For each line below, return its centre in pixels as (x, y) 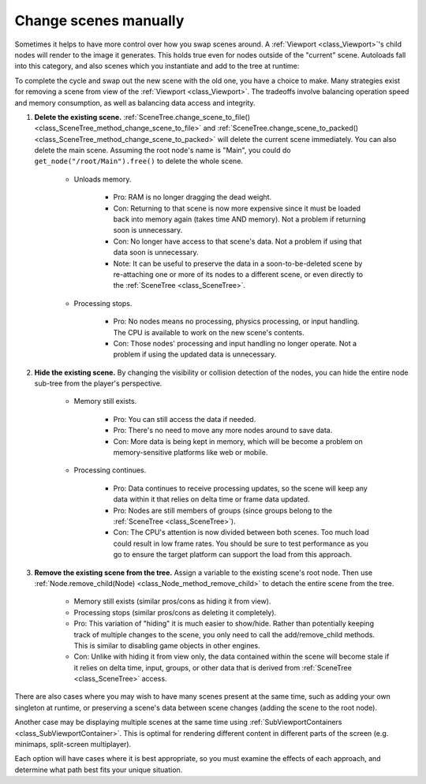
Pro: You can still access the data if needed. (185, 419)
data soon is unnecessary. (156, 252)
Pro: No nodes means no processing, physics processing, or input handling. (236, 321)
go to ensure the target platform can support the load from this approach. (233, 554)
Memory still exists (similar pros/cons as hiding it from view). (172, 601)
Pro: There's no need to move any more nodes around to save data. (223, 431)
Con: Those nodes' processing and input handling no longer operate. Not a (235, 343)
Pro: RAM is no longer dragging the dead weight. (192, 197)
